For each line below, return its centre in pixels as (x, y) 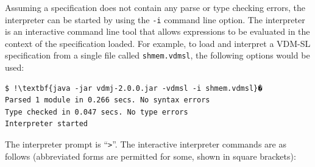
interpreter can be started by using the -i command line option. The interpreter (155, 19)
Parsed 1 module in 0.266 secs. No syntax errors (108, 100)
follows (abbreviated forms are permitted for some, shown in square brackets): (150, 156)
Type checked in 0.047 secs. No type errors (97, 112)
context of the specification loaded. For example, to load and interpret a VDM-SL (158, 43)
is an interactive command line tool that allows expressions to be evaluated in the (157, 31)
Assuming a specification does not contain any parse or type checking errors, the (155, 7)
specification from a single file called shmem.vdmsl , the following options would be (157, 55)
